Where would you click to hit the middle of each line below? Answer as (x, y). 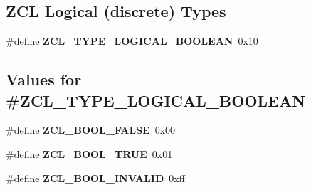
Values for (44, 79)
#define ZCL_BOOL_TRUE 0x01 (89, 153)
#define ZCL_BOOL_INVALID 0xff (95, 178)
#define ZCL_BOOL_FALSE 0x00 (91, 130)
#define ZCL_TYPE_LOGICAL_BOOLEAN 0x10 (132, 41)
